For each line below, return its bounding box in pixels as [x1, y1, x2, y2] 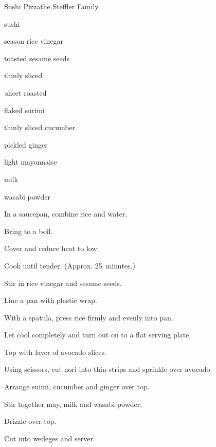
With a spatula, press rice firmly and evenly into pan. [4, 312, 173, 323]
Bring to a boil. [4, 225, 53, 236]
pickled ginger [4, 139, 48, 150]
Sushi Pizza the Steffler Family [4, 1, 99, 11]
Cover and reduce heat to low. [4, 243, 99, 254]
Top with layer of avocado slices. [4, 346, 106, 357]
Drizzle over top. [4, 416, 57, 426]
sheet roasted [5, 87, 47, 98]
